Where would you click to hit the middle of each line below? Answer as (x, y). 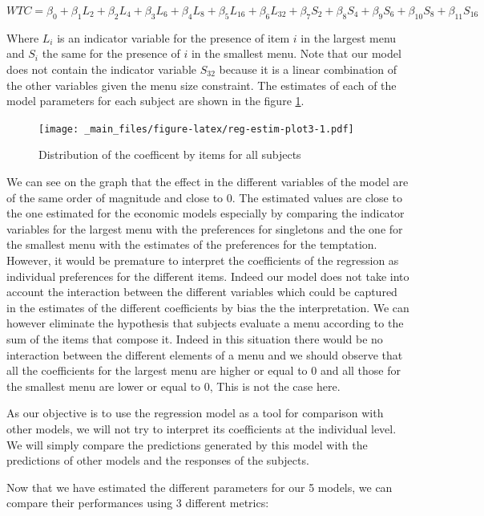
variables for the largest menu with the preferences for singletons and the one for (205, 228)
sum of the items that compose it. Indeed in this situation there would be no (195, 338)
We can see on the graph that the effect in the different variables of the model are (208, 182)
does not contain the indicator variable (102, 69)
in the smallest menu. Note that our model (296, 53)
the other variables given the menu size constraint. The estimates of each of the (202, 85)
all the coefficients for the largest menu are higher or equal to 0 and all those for (204, 370)
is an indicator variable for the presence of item (173, 37)
